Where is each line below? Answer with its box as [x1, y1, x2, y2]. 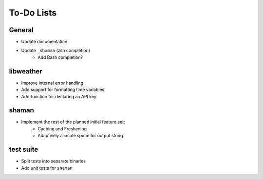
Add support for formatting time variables [21, 87, 105, 92]
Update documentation [21, 39, 68, 45]
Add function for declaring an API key [21, 93, 97, 99]
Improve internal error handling [21, 80, 84, 86]
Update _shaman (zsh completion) [21, 48, 90, 54]
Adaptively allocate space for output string [38, 133, 123, 139]
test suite [9, 145, 38, 154]
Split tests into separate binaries [21, 158, 86, 164]
